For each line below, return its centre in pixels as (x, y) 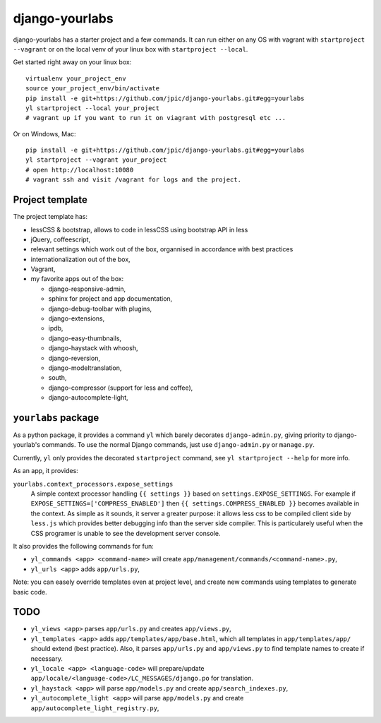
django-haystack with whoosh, (93, 348)
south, (58, 378)
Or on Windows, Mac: (45, 133)
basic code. (30, 592)
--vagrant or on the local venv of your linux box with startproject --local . (131, 49)
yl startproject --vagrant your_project (96, 160)
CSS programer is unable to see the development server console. (126, 533)
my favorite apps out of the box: (77, 279)
